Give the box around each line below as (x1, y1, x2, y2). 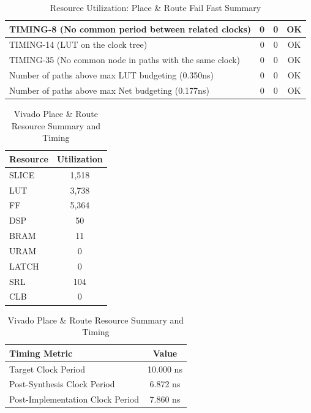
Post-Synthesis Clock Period (9, 377, 115, 390)
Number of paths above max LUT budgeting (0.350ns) (9, 69, 214, 81)
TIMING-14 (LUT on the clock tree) (9, 38, 148, 51)
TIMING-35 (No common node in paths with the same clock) (9, 53, 241, 66)
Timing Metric (9, 346, 73, 359)
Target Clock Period (9, 362, 85, 375)
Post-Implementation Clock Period (9, 393, 140, 406)
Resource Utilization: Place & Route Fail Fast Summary (50, 1, 261, 13)
